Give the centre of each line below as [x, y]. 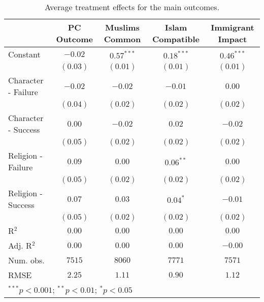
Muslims [122, 27]
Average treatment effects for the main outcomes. [132, 7]
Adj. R [20, 245]
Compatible [176, 39]
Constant [24, 54]
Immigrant [233, 27]
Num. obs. [26, 260]
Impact [233, 39]
